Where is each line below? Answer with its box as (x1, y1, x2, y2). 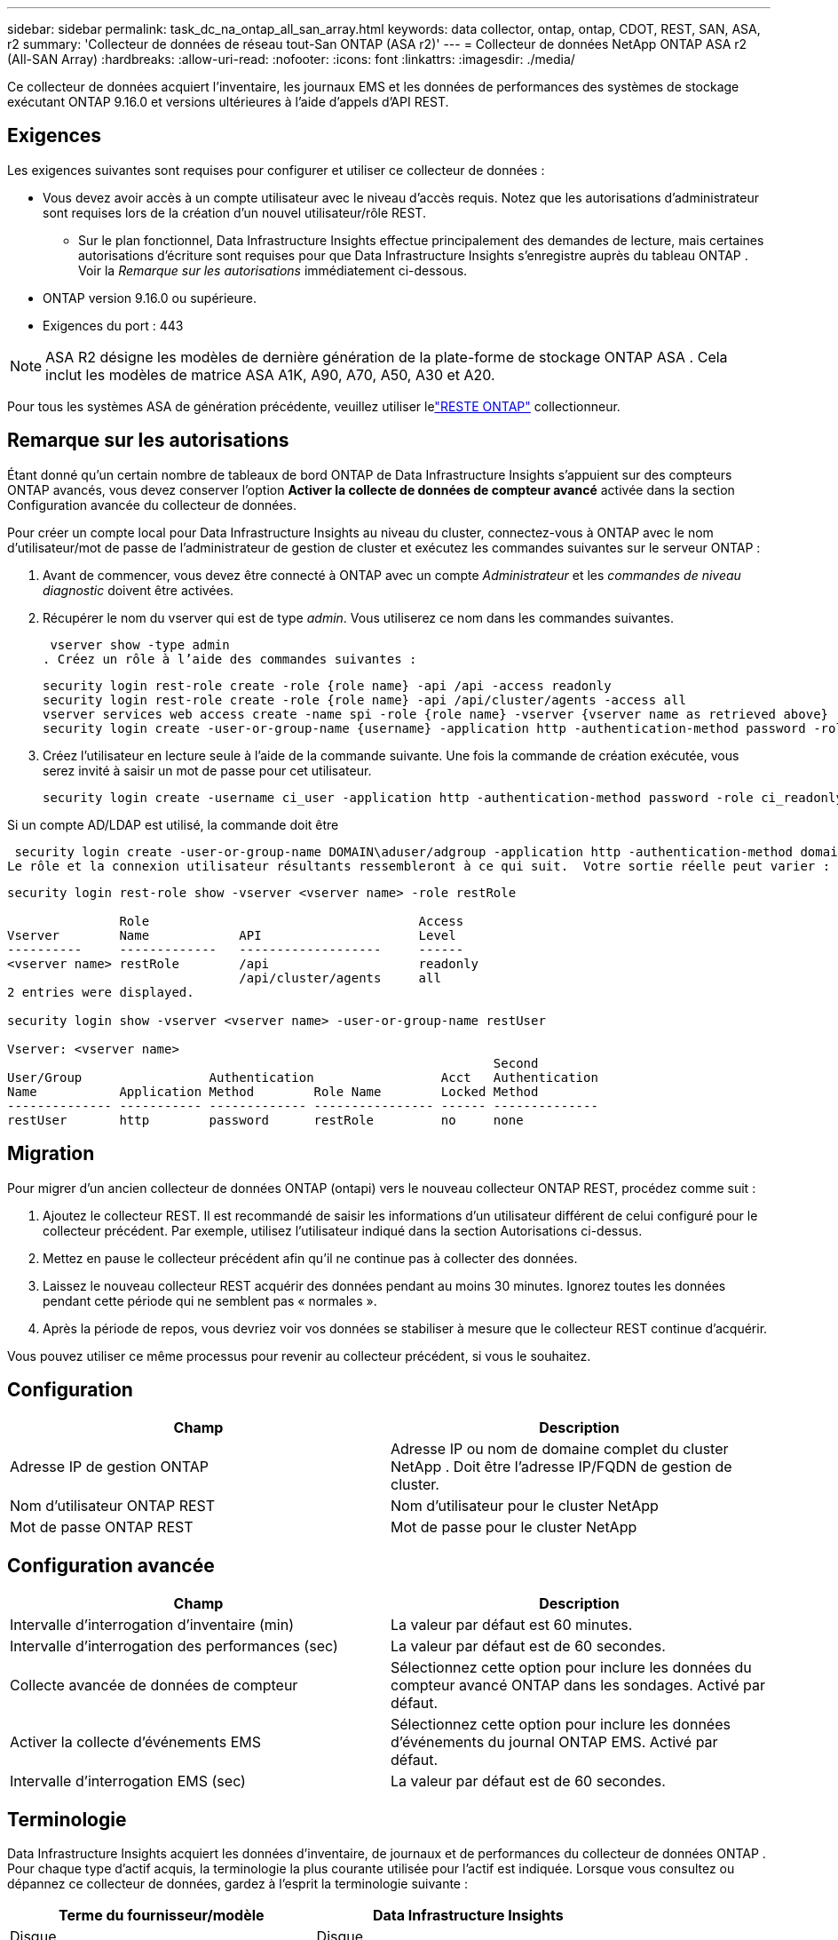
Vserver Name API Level (7, 927, 456, 942)
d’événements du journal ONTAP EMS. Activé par (391, 1733, 718, 1752)
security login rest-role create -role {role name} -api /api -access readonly (43, 678, 612, 693)
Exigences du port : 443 (43, 317, 184, 333)
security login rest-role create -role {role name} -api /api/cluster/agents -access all (43, 692, 686, 707)
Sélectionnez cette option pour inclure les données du (391, 1658, 752, 1677)
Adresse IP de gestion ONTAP (10, 1458, 209, 1476)
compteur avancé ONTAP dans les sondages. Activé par (391, 1676, 766, 1695)
